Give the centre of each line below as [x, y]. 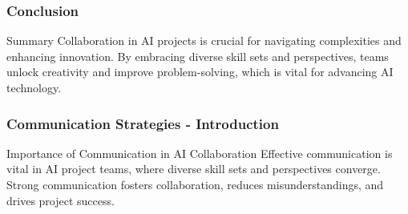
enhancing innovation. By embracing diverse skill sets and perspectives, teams [198, 56]
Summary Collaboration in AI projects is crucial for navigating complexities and [204, 40]
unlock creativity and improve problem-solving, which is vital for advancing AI [200, 72]
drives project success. [61, 200]
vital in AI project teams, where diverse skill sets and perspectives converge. [194, 169]
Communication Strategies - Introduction [143, 123]
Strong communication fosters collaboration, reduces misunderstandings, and [195, 184]
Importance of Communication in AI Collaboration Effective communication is [200, 153]
